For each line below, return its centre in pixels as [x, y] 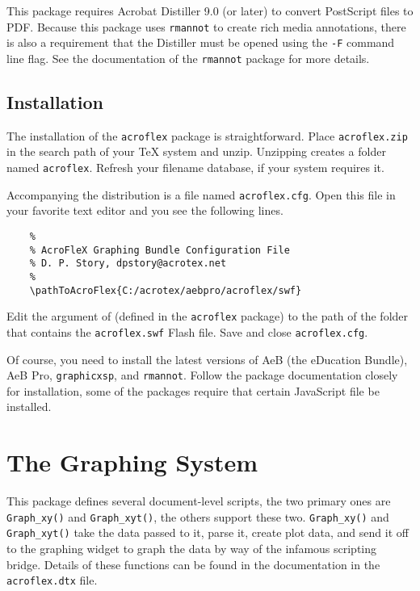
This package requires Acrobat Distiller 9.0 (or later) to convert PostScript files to [210, 10]
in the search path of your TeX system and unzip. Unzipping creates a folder [196, 151]
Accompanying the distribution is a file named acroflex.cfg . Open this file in [201, 194]
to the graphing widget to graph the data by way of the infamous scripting [192, 548]
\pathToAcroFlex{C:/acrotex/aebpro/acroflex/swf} [166, 290]
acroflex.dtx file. [52, 580]
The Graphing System [132, 462]
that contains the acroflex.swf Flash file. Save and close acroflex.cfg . [187, 331]
